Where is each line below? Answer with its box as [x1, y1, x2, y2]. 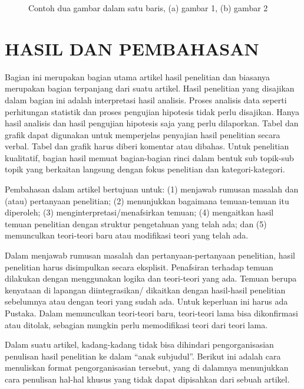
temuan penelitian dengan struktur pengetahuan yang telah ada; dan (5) [5, 217, 267, 230]
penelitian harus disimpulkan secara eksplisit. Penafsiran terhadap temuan [5, 260, 273, 273]
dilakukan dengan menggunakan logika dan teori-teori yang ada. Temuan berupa [5, 272, 297, 285]
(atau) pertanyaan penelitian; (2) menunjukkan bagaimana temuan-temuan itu [5, 194, 289, 207]
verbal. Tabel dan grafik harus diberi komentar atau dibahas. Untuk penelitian [5, 140, 289, 152]
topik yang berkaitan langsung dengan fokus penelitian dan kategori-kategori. [5, 163, 285, 175]
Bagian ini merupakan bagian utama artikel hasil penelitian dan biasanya [5, 70, 270, 83]
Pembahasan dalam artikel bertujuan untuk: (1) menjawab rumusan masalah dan [5, 183, 299, 195]
